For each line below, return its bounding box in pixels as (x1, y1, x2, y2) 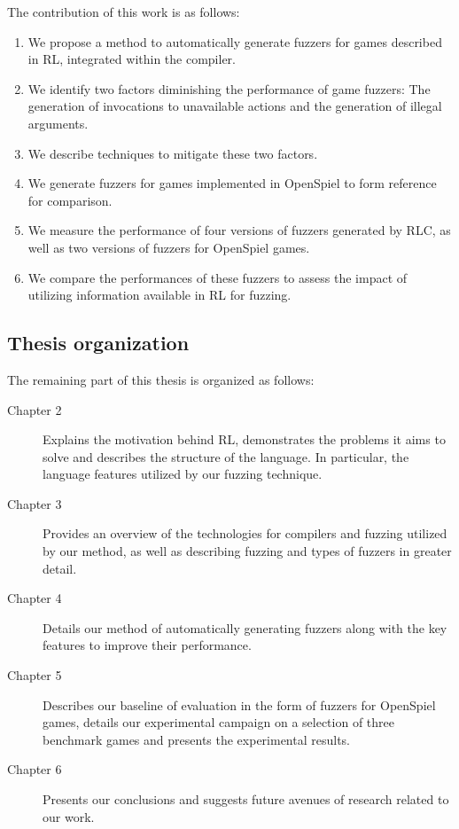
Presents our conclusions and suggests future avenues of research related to (43, 790, 449, 809)
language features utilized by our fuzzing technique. (43, 465, 323, 483)
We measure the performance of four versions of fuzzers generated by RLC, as (27, 221, 451, 239)
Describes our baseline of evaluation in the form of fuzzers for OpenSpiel (43, 695, 436, 714)
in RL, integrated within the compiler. (27, 50, 237, 68)
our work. (43, 807, 95, 825)
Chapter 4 (7, 589, 62, 607)
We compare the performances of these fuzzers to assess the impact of (27, 268, 408, 286)
